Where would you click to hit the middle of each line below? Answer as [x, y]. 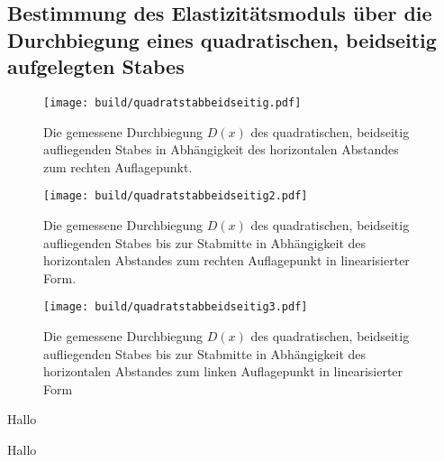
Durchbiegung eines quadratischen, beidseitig [222, 39]
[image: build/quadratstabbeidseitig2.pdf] [176, 196]
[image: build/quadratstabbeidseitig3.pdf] [176, 307]
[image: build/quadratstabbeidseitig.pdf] [172, 102]
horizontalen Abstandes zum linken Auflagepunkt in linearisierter [223, 371]
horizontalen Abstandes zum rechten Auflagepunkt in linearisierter [227, 260]
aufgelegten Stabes [96, 66]
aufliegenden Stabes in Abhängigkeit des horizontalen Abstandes [221, 149]
